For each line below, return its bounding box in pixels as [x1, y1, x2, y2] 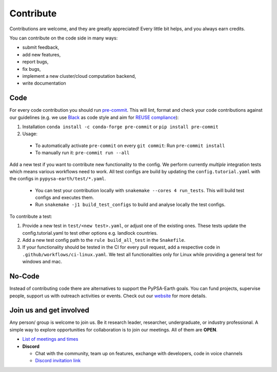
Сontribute [9, 8, 57, 19]
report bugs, [22, 59, 49, 65]
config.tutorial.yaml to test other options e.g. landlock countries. [22, 230, 158, 236]
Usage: [22, 131, 38, 137]
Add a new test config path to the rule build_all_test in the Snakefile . [22, 237, 186, 243]
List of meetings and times [22, 336, 78, 342]
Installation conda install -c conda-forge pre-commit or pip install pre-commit [22, 123, 219, 130]
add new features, [22, 51, 61, 57]
